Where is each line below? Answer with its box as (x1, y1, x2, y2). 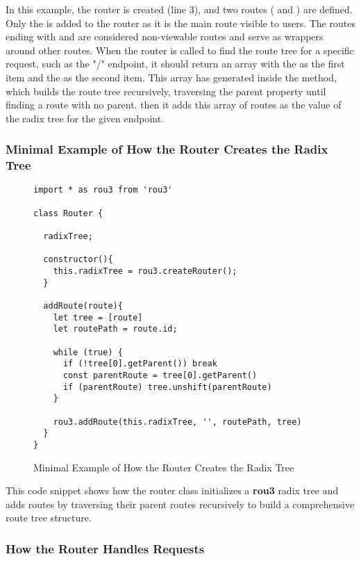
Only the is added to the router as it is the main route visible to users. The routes (6, 15, 355, 30)
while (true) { (53, 347, 123, 357)
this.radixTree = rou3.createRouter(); (53, 266, 237, 277)
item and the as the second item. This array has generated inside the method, (6, 70, 337, 84)
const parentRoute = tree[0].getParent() (62, 370, 258, 380)
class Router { (33, 208, 103, 218)
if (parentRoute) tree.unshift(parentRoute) (62, 382, 272, 392)
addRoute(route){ (43, 301, 123, 311)
